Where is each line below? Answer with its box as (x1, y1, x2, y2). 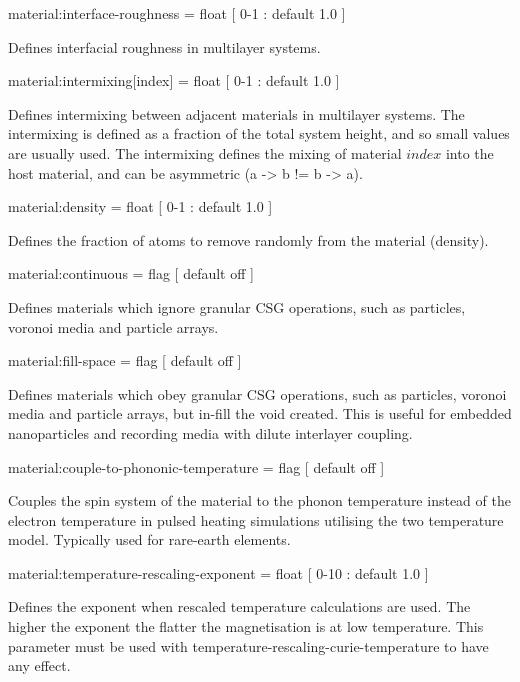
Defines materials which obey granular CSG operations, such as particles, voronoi (8, 383, 507, 404)
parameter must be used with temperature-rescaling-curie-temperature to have (8, 635, 489, 656)
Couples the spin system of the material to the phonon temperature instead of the (8, 490, 511, 511)
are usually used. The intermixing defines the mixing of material (8, 142, 402, 163)
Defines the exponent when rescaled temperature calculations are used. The (8, 596, 471, 617)
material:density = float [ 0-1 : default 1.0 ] (8, 196, 273, 217)
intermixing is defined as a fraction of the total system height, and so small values (8, 123, 510, 144)
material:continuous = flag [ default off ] (8, 263, 254, 284)
